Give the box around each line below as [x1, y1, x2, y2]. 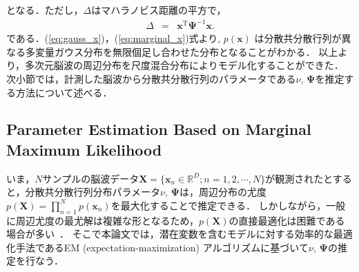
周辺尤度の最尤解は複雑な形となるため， [15, 213, 199, 227]
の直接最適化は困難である [229, 213, 345, 227]
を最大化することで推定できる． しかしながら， [110, 198, 327, 212]
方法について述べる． [15, 85, 113, 99]
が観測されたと [265, 171, 333, 185]
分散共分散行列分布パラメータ [25, 185, 161, 199]
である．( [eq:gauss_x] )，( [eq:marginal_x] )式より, [6, 31, 221, 45]
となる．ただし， [6, 3, 84, 17]
